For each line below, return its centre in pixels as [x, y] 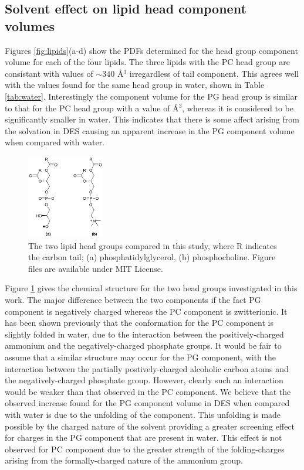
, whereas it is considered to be [238, 108]
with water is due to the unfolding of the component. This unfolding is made [143, 414]
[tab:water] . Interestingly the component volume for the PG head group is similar [151, 96]
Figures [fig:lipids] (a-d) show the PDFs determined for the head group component [151, 50]
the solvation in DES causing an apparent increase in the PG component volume [150, 130]
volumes [30, 25]
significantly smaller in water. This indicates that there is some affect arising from [152, 119]
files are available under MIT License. [96, 268]
